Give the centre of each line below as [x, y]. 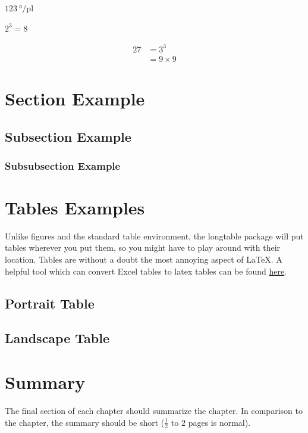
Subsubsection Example [63, 165]
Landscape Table [57, 338]
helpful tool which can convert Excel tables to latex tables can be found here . [146, 271]
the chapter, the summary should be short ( [85, 422]
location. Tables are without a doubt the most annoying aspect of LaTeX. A [144, 259]
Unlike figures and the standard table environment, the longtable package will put [154, 236]
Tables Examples [75, 207]
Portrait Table [50, 303]
